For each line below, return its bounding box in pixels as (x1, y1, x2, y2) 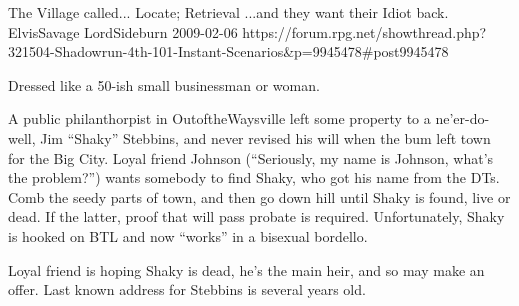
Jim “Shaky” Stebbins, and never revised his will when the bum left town (40, 127, 491, 148)
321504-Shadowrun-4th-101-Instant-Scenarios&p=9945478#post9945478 (8, 41, 449, 62)
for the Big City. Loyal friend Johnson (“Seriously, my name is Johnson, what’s (8, 147, 494, 168)
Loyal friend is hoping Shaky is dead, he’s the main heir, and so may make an (8, 259, 485, 280)
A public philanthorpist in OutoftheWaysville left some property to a (8, 108, 431, 129)
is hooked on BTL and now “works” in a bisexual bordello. (8, 225, 368, 246)
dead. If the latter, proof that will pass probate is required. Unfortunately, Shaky (8, 206, 505, 227)
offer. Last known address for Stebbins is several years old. (8, 279, 366, 300)
